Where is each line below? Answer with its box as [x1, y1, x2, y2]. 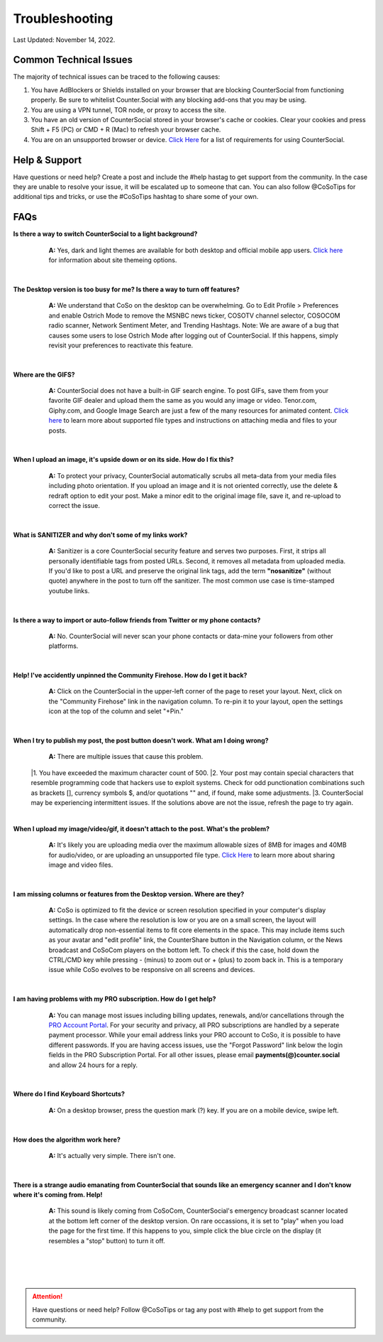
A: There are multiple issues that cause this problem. [48, 752, 204, 761]
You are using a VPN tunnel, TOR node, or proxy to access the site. [30, 105, 226, 114]
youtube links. [48, 586, 90, 595]
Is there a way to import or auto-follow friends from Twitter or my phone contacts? [13, 615, 261, 624]
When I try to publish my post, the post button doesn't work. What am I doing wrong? [13, 736, 269, 745]
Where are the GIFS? [13, 370, 75, 379]
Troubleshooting [13, 11, 113, 26]
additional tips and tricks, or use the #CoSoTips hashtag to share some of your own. [13, 193, 259, 201]
